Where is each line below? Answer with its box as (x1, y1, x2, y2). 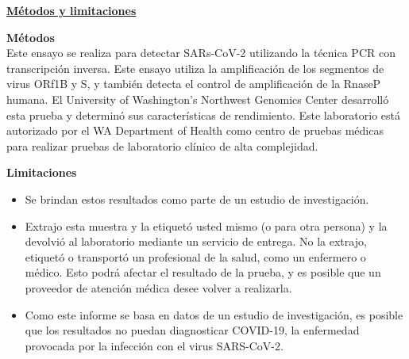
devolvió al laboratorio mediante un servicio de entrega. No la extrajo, (25, 233, 367, 250)
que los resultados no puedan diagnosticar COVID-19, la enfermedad (25, 322, 360, 338)
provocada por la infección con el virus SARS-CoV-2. (25, 337, 284, 353)
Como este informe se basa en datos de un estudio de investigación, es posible (25, 306, 403, 323)
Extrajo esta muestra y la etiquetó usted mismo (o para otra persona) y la (25, 217, 388, 234)
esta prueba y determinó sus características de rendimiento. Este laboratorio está (6, 106, 401, 123)
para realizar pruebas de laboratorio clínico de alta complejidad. (6, 137, 318, 154)
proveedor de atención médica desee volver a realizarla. (25, 279, 292, 296)
